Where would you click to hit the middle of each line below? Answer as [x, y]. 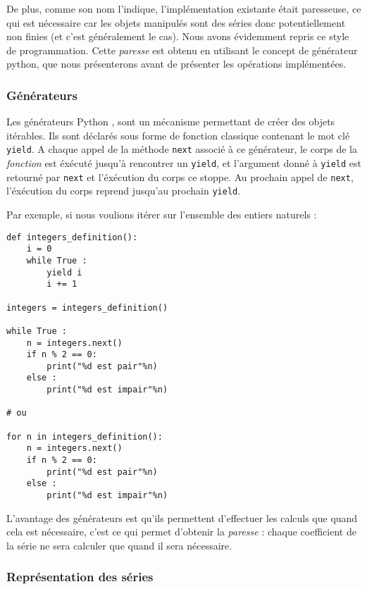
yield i [64, 272]
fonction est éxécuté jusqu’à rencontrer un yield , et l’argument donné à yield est [184, 163]
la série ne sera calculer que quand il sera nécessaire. [119, 545]
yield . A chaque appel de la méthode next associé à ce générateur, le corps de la [182, 149]
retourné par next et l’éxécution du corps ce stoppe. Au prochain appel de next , [180, 176]
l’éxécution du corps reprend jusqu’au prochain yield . [124, 191]
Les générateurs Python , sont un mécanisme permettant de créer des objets [171, 122]
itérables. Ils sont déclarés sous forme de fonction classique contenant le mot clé [178, 135]
